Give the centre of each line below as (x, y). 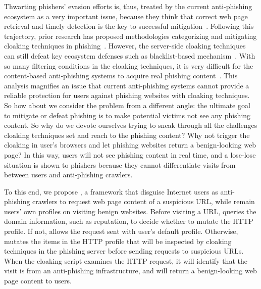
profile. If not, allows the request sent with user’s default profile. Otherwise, (121, 231)
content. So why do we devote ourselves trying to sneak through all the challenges (131, 125)
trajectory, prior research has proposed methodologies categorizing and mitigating (130, 36)
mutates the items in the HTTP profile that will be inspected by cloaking (118, 241)
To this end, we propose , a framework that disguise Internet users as (111, 191)
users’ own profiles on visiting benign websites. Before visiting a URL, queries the (130, 211)
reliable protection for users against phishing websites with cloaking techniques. (127, 95)
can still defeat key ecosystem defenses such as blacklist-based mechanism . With (130, 55)
